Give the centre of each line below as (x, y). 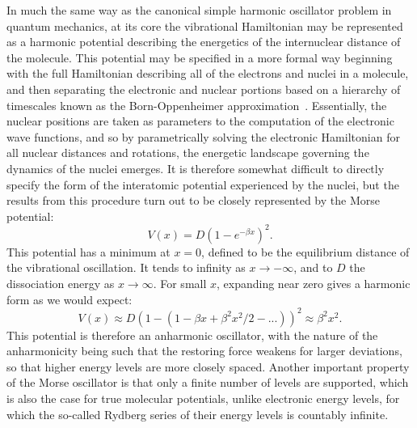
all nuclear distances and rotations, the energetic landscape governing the (188, 153)
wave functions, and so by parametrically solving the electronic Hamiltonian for (203, 136)
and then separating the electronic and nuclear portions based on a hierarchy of (204, 89)
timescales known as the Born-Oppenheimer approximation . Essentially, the (197, 105)
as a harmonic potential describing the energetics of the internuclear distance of (204, 42)
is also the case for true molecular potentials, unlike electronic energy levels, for (203, 398)
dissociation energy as (61, 283)
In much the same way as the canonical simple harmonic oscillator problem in (199, 10)
